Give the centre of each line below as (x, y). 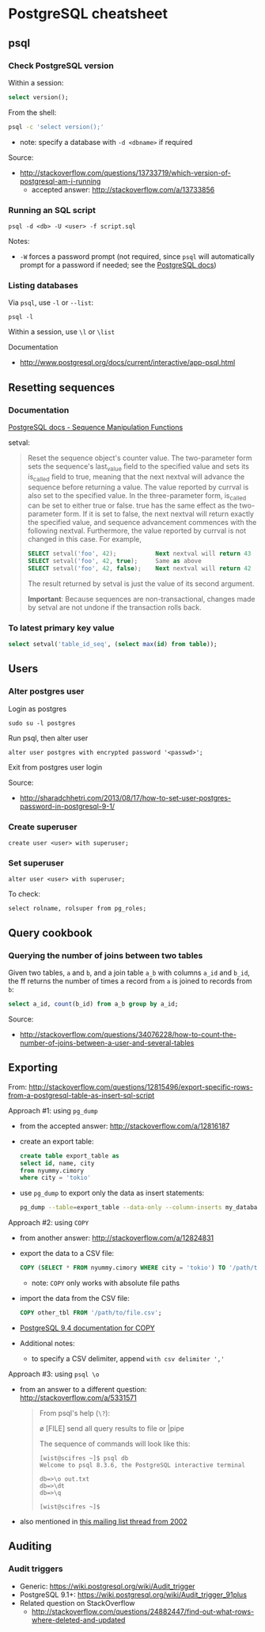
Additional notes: (47, 1343)
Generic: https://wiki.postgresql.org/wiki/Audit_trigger (107, 1586)
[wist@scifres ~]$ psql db (84, 1458)
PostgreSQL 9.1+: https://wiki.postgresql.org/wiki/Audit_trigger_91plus (133, 1594)
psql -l (21, 318)
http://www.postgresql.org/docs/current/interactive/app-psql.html (127, 363)
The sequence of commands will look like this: (115, 1444)
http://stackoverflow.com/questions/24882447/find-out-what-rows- (143, 1611)
